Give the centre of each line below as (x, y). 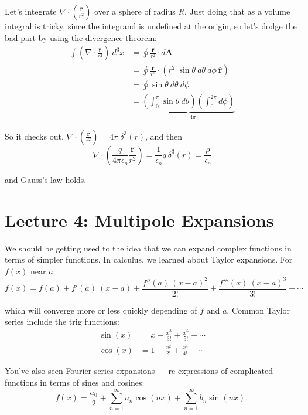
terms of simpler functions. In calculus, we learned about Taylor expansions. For (149, 259)
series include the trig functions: (62, 322)
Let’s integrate (31, 11)
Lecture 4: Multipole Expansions (139, 220)
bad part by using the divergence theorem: (81, 37)
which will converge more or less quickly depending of (101, 310)
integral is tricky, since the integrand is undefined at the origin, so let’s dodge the (151, 26)
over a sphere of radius (135, 11)
